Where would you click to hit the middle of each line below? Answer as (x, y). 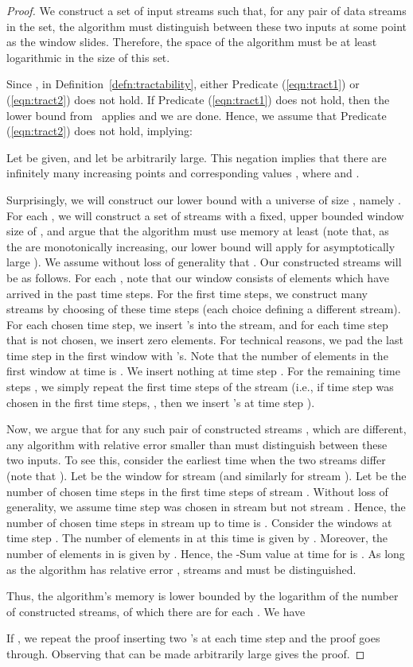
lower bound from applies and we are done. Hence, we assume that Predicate (197, 115)
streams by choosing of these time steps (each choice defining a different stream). (204, 309)
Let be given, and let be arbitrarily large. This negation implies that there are (197, 157)
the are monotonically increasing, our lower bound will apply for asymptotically (201, 246)
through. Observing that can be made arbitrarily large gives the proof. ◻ (186, 653)
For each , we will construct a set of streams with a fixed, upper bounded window (205, 215)
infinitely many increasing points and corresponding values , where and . (183, 173)
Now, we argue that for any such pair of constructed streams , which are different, (206, 429)
